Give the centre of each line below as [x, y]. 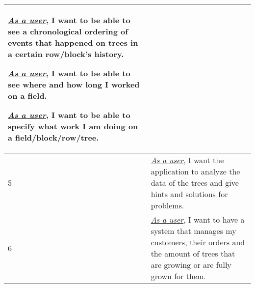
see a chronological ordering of [68, 31]
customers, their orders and [198, 242]
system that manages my [193, 231]
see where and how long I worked [74, 84]
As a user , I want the [187, 160]
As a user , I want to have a [198, 219]
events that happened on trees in [73, 43]
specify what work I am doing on [73, 126]
